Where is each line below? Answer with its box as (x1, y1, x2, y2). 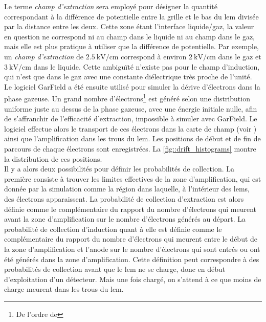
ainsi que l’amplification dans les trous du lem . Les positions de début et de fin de (4, 133, 261, 144)
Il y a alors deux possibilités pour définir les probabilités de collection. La (4, 163, 235, 174)
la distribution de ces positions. (4, 153, 102, 164)
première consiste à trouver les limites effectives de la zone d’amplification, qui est (4, 173, 261, 184)
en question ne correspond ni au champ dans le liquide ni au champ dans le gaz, (4, 31, 255, 41)
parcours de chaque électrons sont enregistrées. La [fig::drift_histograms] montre (4, 143, 256, 154)
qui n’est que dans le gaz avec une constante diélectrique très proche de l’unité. (4, 71, 252, 82)
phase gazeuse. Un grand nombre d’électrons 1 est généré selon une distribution (4, 92, 250, 103)
